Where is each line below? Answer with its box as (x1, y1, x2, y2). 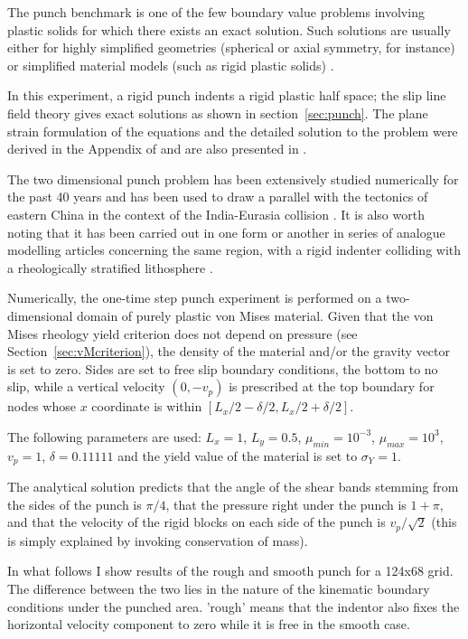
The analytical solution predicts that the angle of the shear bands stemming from (7, 477, 459, 496)
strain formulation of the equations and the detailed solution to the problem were (7, 121, 458, 140)
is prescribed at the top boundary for (229, 377, 435, 396)
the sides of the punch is (7, 494, 142, 513)
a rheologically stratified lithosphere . (7, 258, 213, 277)
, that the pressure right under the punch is (165, 494, 407, 513)
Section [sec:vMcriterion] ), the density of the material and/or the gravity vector (7, 342, 451, 361)
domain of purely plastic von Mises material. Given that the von (77, 305, 434, 324)
